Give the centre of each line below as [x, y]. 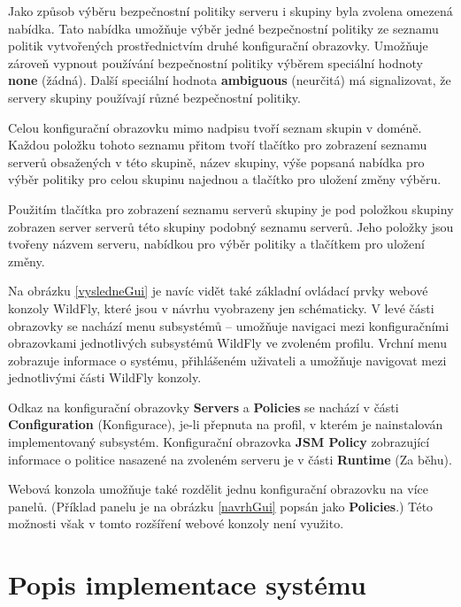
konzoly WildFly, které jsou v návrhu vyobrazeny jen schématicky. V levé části [221, 307]
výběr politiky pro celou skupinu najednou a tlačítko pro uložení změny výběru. [225, 179]
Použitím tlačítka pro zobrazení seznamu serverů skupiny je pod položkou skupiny [231, 208]
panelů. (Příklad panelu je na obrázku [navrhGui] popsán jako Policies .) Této [221, 506]
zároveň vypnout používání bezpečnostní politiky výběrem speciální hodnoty [215, 62]
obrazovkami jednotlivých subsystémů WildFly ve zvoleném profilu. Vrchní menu [228, 343]
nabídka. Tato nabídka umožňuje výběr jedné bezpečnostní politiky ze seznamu [223, 28]
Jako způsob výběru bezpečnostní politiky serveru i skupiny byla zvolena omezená [230, 11]
